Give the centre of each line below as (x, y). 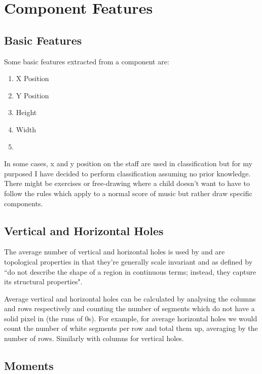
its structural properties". (43, 282)
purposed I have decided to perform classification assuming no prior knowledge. (127, 173)
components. (24, 203)
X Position (32, 78)
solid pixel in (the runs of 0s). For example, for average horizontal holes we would (131, 318)
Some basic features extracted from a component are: (87, 61)
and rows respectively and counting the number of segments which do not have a (129, 308)
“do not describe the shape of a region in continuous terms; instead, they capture (130, 271)
